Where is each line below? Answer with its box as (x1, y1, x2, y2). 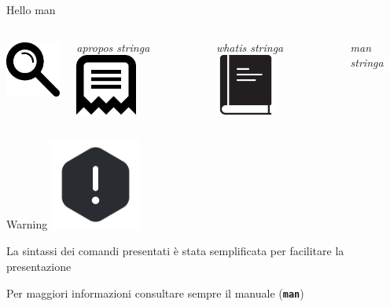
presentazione (6, 258, 72, 274)
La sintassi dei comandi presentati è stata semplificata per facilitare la (6, 243, 344, 259)
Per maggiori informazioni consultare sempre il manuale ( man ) (6, 284, 304, 301)
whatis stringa (215, 38, 284, 55)
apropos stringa (76, 38, 150, 55)
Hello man (6, 2, 56, 17)
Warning (6, 216, 48, 232)
